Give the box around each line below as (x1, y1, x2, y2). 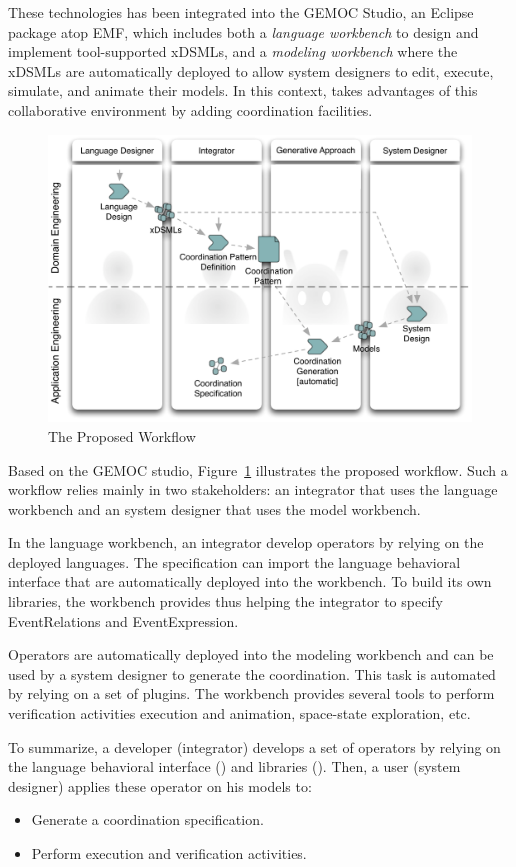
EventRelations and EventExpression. (8, 610, 239, 631)
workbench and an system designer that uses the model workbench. (8, 498, 421, 519)
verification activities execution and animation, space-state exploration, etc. (8, 703, 471, 724)
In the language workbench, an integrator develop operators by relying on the (8, 532, 484, 553)
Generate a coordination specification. (31, 809, 264, 830)
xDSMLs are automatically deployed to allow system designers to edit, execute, (8, 60, 494, 81)
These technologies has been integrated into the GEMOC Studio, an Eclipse (8, 2, 474, 22)
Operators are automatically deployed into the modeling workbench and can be (8, 644, 494, 665)
